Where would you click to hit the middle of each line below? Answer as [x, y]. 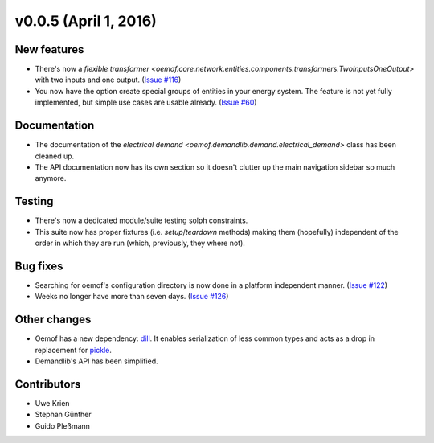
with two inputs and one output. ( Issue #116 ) [108, 80]
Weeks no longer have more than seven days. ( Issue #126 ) [132, 297]
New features [49, 49]
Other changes [53, 320]
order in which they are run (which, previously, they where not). [140, 243]
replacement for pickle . [74, 350]
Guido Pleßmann [62, 425]
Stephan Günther [63, 415]
